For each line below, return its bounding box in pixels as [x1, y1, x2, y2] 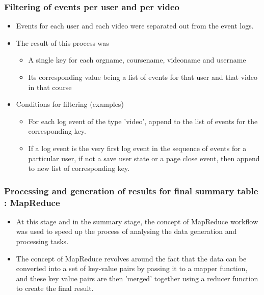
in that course [28, 81, 72, 92]
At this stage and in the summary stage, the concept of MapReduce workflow [16, 216, 258, 226]
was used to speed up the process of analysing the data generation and [16, 226, 237, 237]
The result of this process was [16, 37, 109, 48]
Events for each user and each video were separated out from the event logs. [16, 20, 254, 31]
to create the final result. [16, 283, 94, 293]
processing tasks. [16, 236, 69, 247]
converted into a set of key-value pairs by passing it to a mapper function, [16, 263, 248, 274]
